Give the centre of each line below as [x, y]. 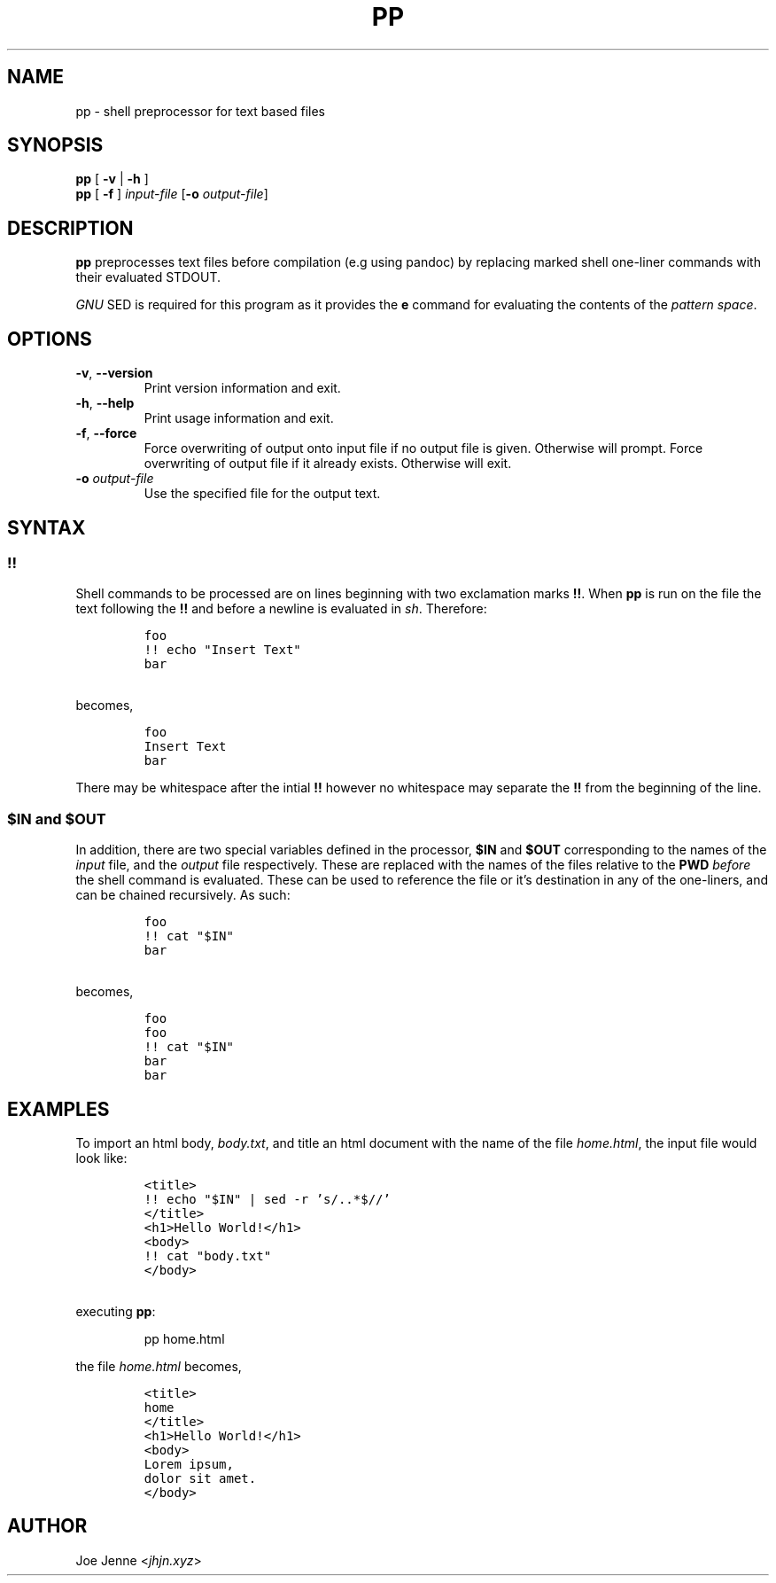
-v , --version [114, 373]
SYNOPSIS [55, 145]
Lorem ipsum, [189, 1464]
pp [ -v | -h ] [112, 179]
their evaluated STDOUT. [148, 277]
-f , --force [106, 433]
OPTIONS [50, 339]
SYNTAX [47, 527]
